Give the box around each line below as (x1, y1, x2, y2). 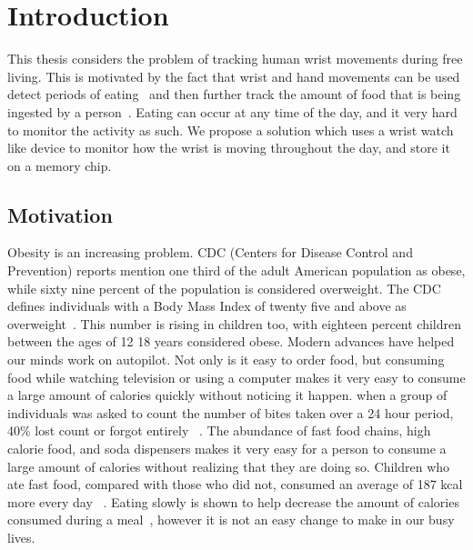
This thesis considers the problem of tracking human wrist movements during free (7, 49, 463, 68)
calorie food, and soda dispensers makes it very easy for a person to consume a (7, 439, 447, 458)
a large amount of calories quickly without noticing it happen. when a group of (7, 385, 448, 405)
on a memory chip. (7, 155, 112, 175)
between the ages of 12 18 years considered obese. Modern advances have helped (7, 332, 455, 351)
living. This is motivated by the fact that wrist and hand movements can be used (7, 66, 460, 85)
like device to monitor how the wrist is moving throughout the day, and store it (7, 138, 450, 157)
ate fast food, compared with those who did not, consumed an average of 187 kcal (7, 475, 463, 494)
